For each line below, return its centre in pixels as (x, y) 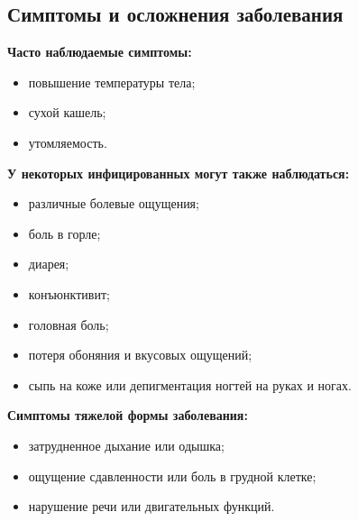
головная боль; (69, 324)
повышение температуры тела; (112, 82)
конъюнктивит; (69, 293)
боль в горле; (64, 233)
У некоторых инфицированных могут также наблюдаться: (179, 173)
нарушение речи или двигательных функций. (151, 506)
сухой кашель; (67, 112)
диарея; (49, 264)
